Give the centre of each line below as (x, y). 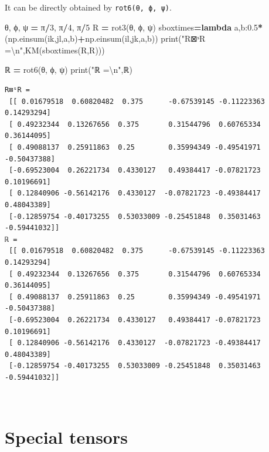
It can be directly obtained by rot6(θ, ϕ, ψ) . (88, 7)
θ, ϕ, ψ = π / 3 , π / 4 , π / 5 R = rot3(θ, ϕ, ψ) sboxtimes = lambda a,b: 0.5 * (134, 27)
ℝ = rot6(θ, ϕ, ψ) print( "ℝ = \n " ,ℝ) (69, 70)
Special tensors (66, 437)
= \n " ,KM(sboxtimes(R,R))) (55, 50)
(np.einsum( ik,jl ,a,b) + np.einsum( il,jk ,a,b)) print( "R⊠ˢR (105, 38)
